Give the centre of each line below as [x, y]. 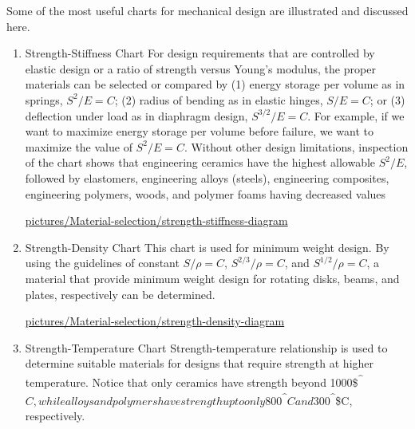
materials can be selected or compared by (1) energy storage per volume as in [215, 84]
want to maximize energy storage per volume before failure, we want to [199, 131]
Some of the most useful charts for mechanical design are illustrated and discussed [207, 10]
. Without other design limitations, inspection [296, 146]
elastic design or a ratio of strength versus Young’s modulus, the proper [200, 68]
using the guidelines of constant [102, 263]
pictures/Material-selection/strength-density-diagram [155, 321]
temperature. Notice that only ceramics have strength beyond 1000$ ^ [194, 380]
